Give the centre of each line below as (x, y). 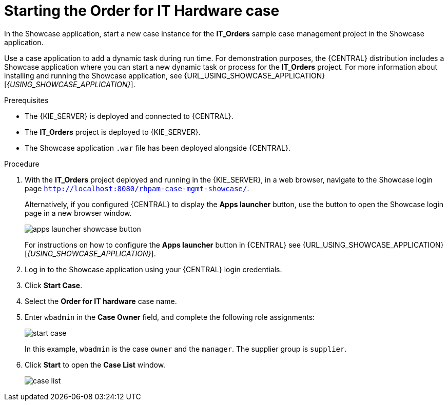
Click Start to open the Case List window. (95, 364)
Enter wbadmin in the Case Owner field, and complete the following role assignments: (170, 317)
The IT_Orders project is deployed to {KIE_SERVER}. (113, 132)
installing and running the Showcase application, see (93, 75)
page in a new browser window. (78, 213)
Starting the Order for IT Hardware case (142, 11)
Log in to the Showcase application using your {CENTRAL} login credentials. (153, 269)
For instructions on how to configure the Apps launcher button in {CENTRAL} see (163, 245)
